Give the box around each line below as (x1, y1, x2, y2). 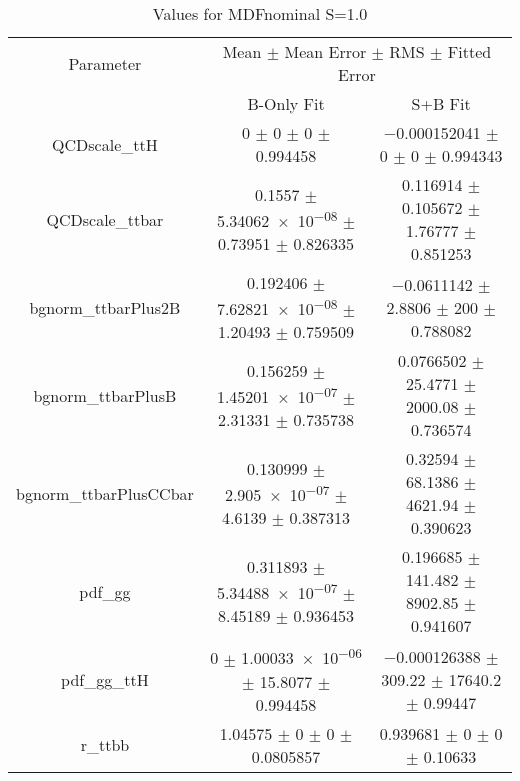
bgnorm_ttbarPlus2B (29, 295, 181, 319)
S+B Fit (411, 92, 471, 115)
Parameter (68, 51, 142, 75)
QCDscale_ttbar (46, 207, 164, 231)
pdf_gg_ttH (61, 667, 149, 691)
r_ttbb (80, 733, 130, 757)
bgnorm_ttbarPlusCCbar (16, 481, 194, 505)
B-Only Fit (247, 92, 325, 115)
